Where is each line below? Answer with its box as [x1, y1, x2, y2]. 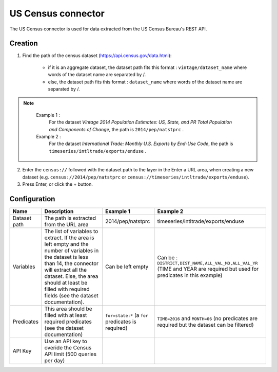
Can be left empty [105, 263, 149, 270]
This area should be [44, 305, 92, 312]
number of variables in [44, 247, 99, 254]
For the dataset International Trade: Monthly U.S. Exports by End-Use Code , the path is [49, 140, 233, 147]
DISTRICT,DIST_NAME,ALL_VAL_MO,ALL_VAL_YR [157, 260, 258, 266]
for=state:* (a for [105, 311, 148, 318]
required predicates [44, 318, 92, 325]
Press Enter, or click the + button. [22, 181, 93, 187]
